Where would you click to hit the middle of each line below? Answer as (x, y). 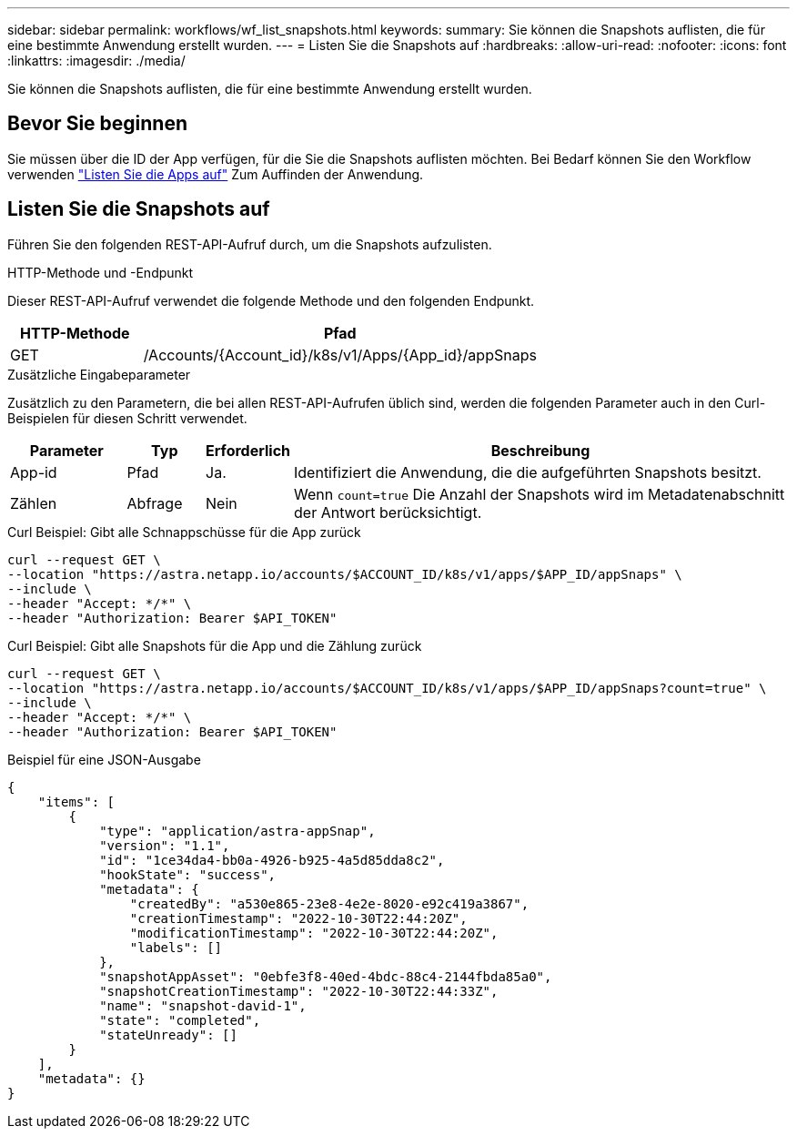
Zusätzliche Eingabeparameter (99, 374)
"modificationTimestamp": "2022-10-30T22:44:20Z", (314, 933)
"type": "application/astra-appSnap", (237, 831)
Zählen (34, 503)
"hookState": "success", (188, 874)
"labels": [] (176, 947)
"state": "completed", (180, 1020)
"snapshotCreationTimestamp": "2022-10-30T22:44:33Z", (299, 991)
